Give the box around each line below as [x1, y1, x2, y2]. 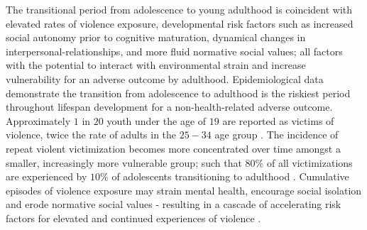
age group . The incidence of [214, 127, 339, 142]
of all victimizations [266, 155, 353, 170]
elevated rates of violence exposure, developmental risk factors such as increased [6, 16, 354, 31]
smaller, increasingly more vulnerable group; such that [6, 155, 242, 170]
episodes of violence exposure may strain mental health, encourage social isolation [6, 182, 362, 197]
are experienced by [6, 169, 87, 184]
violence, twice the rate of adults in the [6, 127, 177, 142]
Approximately [6, 113, 71, 128]
